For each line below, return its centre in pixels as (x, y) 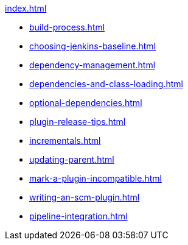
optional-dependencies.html (86, 103)
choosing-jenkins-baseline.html (93, 46)
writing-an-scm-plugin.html (85, 197)
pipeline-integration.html (78, 216)
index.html (26, 8)
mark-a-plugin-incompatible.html (96, 178)
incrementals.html (65, 140)
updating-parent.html (72, 159)
